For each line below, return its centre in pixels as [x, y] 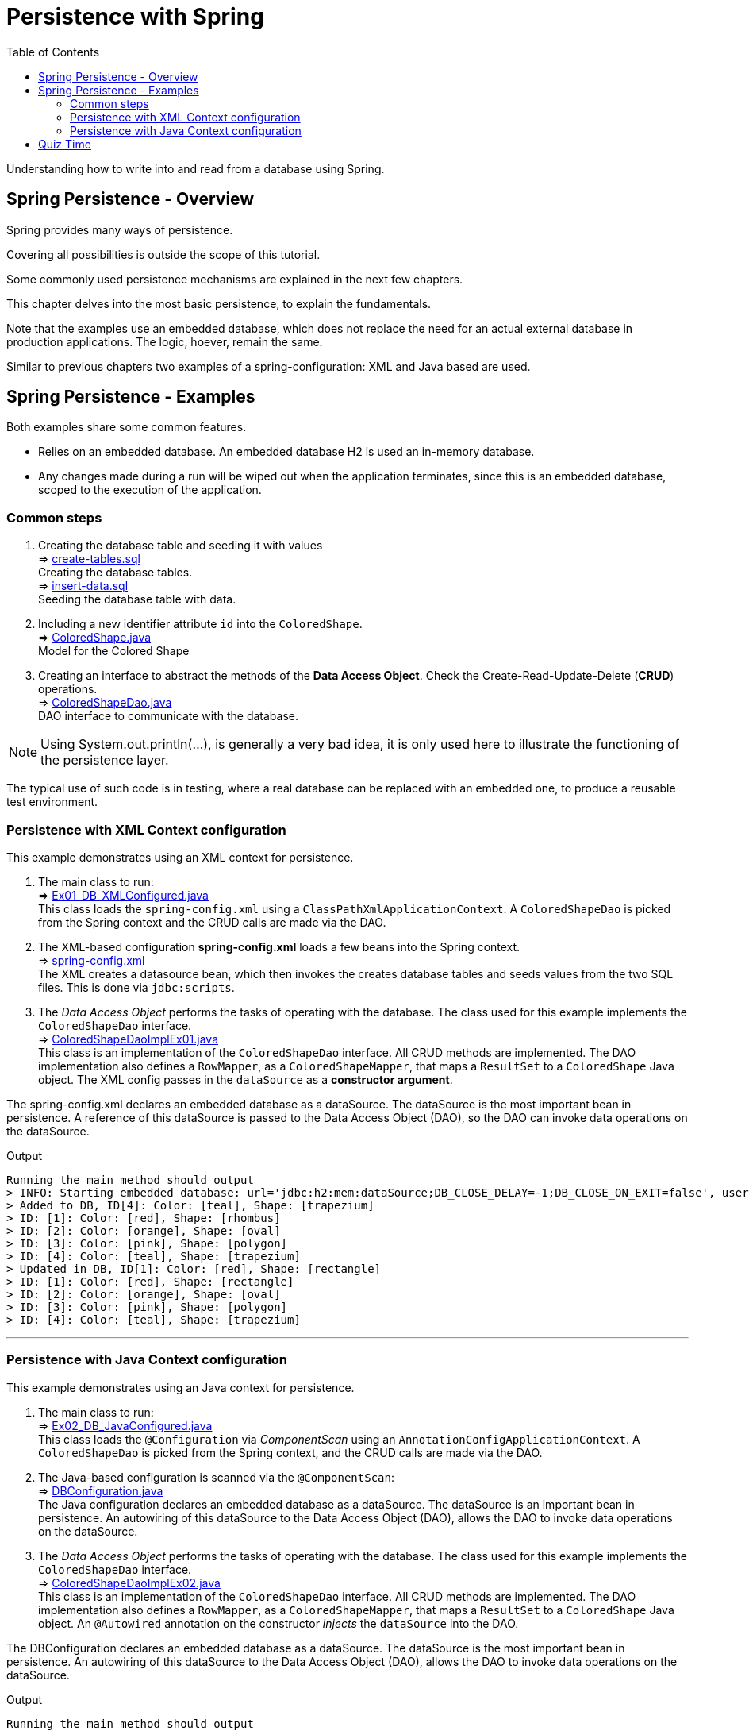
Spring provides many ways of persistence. [120, 229]
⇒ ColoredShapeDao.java [105, 703]
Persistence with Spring [135, 17]
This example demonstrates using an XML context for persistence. [180, 857]
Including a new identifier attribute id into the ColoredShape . [200, 624]
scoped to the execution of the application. [150, 490]
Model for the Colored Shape [114, 651]
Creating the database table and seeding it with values [181, 546]
